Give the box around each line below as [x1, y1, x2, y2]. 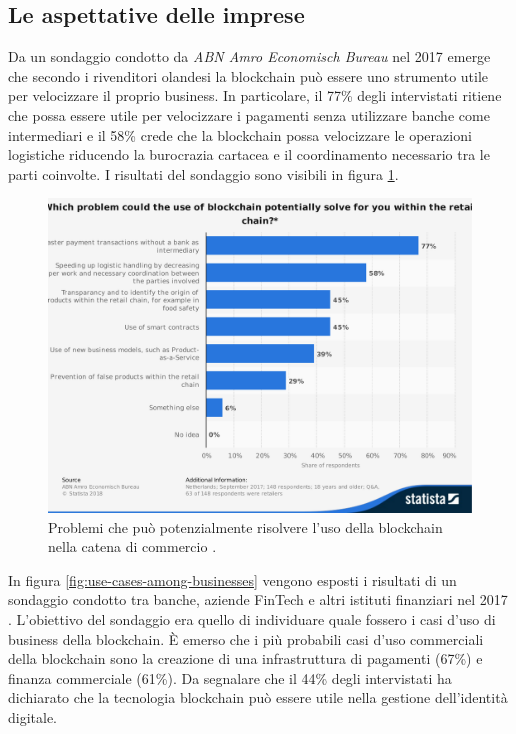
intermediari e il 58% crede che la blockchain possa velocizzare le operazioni [8, 124, 472, 145]
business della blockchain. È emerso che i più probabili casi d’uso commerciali [8, 628, 484, 649]
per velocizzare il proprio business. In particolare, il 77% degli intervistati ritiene [8, 85, 502, 106]
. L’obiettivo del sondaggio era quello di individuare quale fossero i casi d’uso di [8, 609, 496, 630]
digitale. [8, 706, 58, 727]
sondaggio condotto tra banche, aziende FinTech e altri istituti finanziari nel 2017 [8, 589, 508, 610]
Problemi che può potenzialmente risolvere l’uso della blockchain [48, 516, 443, 537]
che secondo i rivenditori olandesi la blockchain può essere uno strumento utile [8, 65, 489, 86]
